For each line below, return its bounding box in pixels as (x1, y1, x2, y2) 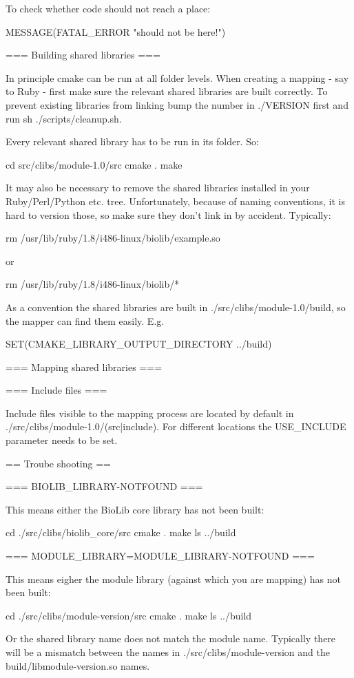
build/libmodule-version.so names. (6, 658, 150, 672)
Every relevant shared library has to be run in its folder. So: (6, 134, 259, 149)
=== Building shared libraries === (6, 47, 160, 62)
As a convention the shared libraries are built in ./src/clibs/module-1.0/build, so (6, 299, 346, 314)
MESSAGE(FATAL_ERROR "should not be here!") (6, 24, 226, 39)
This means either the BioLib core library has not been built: (6, 502, 264, 516)
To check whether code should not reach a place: (6, 1, 211, 15)
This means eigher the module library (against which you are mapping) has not (6, 571, 341, 586)
